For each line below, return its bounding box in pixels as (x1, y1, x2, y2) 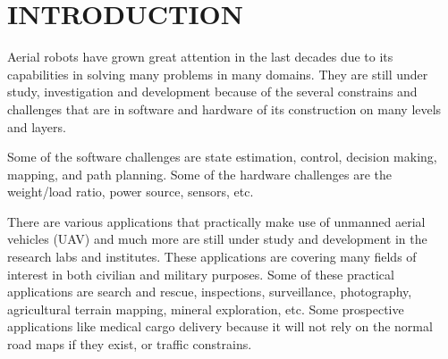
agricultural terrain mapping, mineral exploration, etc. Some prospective (7, 299, 404, 318)
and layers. (7, 117, 66, 136)
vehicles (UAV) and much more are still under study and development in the (7, 230, 427, 248)
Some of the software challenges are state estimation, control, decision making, (7, 147, 437, 166)
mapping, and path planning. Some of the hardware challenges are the (7, 164, 392, 183)
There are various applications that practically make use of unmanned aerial (7, 212, 426, 230)
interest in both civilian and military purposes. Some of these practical (7, 264, 394, 283)
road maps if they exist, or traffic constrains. (7, 335, 252, 354)
